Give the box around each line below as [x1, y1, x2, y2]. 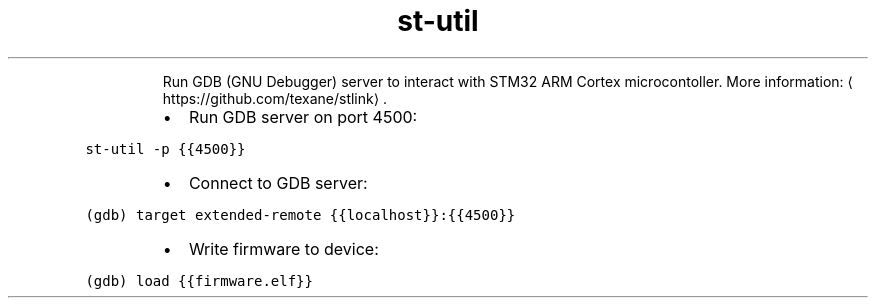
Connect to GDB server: [188, 172, 368, 193]
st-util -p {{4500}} [85, 140, 246, 157]
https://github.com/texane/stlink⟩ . [162, 89, 388, 107]
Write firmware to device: [188, 238, 379, 259]
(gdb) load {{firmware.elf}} [85, 272, 313, 289]
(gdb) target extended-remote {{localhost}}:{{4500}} [85, 206, 516, 223]
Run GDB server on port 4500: [188, 106, 418, 127]
